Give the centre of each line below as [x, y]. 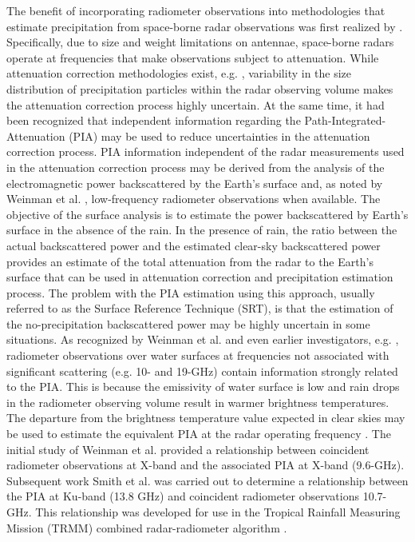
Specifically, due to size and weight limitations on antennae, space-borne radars [200, 42]
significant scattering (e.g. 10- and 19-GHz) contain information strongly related [202, 371]
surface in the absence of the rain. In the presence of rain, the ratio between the [202, 230]
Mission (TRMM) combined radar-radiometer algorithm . [147, 527]
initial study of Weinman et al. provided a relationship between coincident [188, 449]
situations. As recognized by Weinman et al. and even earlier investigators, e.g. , [203, 339]
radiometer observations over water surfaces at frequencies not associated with [198, 355]
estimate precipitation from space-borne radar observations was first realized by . [205, 26]
